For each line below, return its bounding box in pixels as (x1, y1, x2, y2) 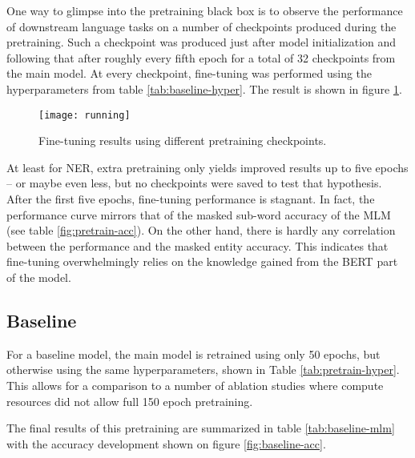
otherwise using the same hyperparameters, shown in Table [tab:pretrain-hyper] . (6, 361, 400, 378)
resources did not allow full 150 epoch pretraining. (6, 392, 253, 409)
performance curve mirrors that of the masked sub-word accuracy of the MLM (6, 206, 391, 223)
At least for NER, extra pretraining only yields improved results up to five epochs (6, 159, 409, 175)
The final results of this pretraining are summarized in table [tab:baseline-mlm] (6, 420, 395, 436)
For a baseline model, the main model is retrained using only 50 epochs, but (6, 345, 381, 362)
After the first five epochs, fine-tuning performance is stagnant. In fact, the (6, 191, 375, 207)
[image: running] (38, 109, 131, 121)
